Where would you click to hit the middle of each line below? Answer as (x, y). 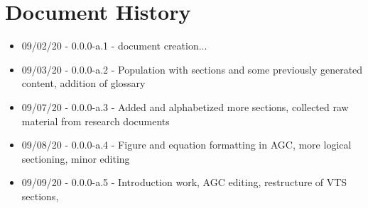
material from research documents (96, 121)
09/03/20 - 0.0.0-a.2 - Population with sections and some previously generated (192, 69)
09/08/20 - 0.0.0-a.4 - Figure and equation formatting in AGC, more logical (186, 145)
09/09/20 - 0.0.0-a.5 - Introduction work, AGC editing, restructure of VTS (184, 182)
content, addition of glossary (83, 83)
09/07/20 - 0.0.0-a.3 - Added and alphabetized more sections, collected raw (185, 106)
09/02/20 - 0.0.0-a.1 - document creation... (114, 46)
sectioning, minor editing (76, 158)
